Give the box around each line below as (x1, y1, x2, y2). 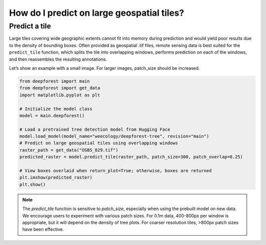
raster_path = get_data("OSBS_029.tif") (19, 147, 118, 153)
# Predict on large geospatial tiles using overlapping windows (19, 140, 178, 146)
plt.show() (19, 182, 46, 187)
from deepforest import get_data (19, 85, 100, 91)
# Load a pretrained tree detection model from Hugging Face (19, 126, 170, 132)
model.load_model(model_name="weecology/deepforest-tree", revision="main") (19, 133, 209, 139)
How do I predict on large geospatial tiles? (9, 7, 184, 18)
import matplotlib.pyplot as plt (19, 92, 100, 98)
